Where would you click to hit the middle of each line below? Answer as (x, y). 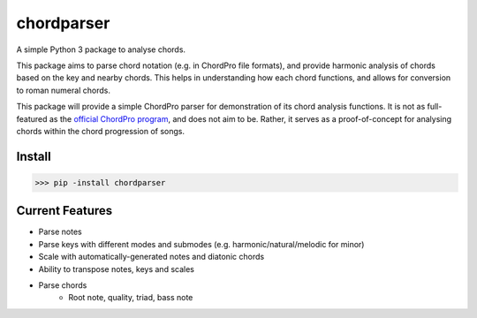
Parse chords (63, 285)
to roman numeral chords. (63, 90)
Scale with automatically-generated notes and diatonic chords (151, 257)
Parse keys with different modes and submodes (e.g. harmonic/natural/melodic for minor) (201, 244)
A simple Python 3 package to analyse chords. (101, 49)
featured (32, 118)
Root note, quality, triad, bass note (131, 298)
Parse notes (61, 232)
